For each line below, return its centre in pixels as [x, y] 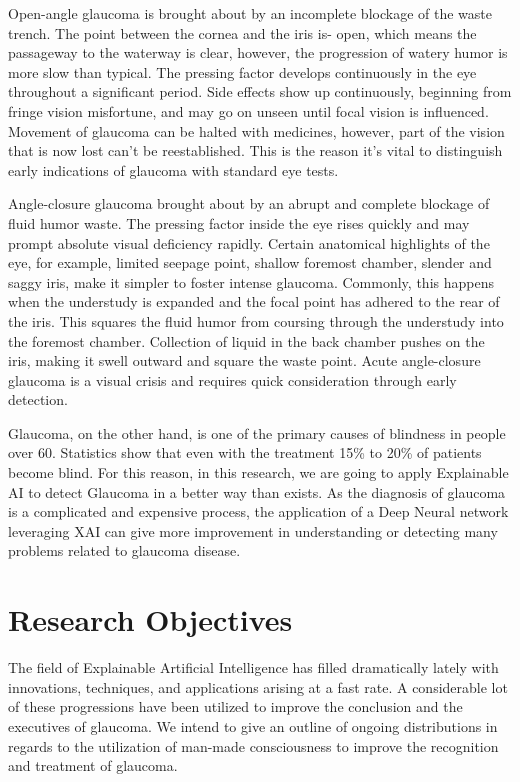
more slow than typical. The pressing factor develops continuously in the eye [242, 71]
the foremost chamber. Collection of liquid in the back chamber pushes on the [246, 340]
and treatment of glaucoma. [93, 765]
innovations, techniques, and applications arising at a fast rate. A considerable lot [258, 686]
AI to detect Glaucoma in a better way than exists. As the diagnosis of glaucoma [257, 491]
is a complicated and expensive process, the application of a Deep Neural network [258, 511]
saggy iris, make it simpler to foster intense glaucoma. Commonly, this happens [251, 281]
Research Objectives [150, 619]
